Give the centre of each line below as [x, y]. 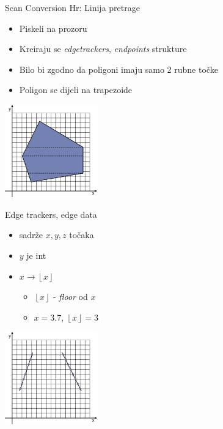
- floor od [70, 297]
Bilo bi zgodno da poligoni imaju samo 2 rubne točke [119, 69]
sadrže [31, 235]
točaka [82, 235]
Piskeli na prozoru [53, 28]
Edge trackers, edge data [51, 214]
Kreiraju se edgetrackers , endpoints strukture [103, 49]
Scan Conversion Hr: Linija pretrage [72, 7]
